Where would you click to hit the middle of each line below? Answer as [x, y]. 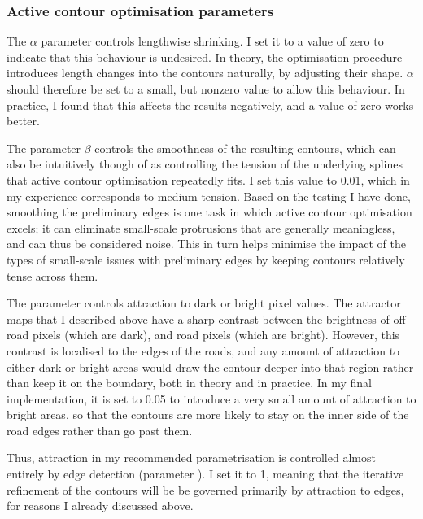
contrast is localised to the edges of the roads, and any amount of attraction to [203, 350]
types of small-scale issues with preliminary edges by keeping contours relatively [206, 259]
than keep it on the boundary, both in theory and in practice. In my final [189, 383]
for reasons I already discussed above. [100, 506]
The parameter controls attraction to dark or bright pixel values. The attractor [204, 303]
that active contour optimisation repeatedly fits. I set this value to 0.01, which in [208, 179]
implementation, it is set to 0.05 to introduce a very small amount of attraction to [211, 398]
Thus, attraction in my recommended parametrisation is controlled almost [191, 458]
